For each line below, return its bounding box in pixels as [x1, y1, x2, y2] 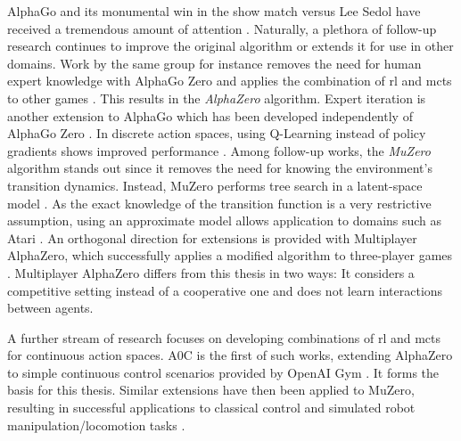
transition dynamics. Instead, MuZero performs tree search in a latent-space [7, 176, 423, 194]
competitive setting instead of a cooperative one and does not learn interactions [7, 281, 443, 299]
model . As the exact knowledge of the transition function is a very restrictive [7, 193, 432, 212]
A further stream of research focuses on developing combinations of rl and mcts [7, 328, 441, 347]
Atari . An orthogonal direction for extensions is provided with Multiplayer [7, 228, 417, 247]
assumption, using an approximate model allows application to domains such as [7, 211, 442, 230]
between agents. [7, 298, 94, 317]
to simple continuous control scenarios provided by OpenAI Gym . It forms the [7, 363, 440, 381]
